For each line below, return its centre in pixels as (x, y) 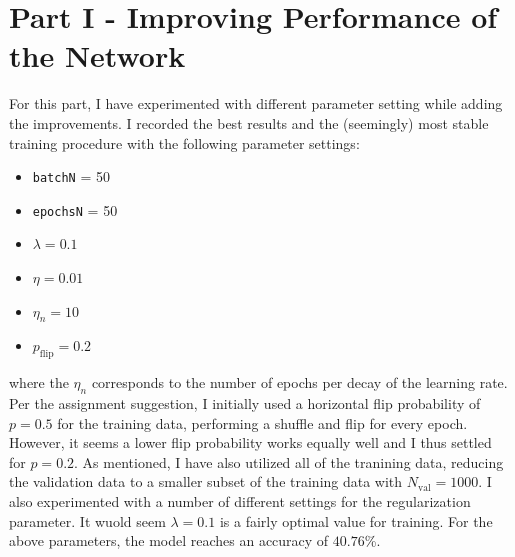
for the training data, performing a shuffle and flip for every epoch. (262, 422)
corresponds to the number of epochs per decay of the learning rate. (299, 382)
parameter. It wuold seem (87, 520)
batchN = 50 (71, 176)
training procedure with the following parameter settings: (184, 142)
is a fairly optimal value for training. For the (356, 520)
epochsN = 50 (75, 209)
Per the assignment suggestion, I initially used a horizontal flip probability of (245, 402)
